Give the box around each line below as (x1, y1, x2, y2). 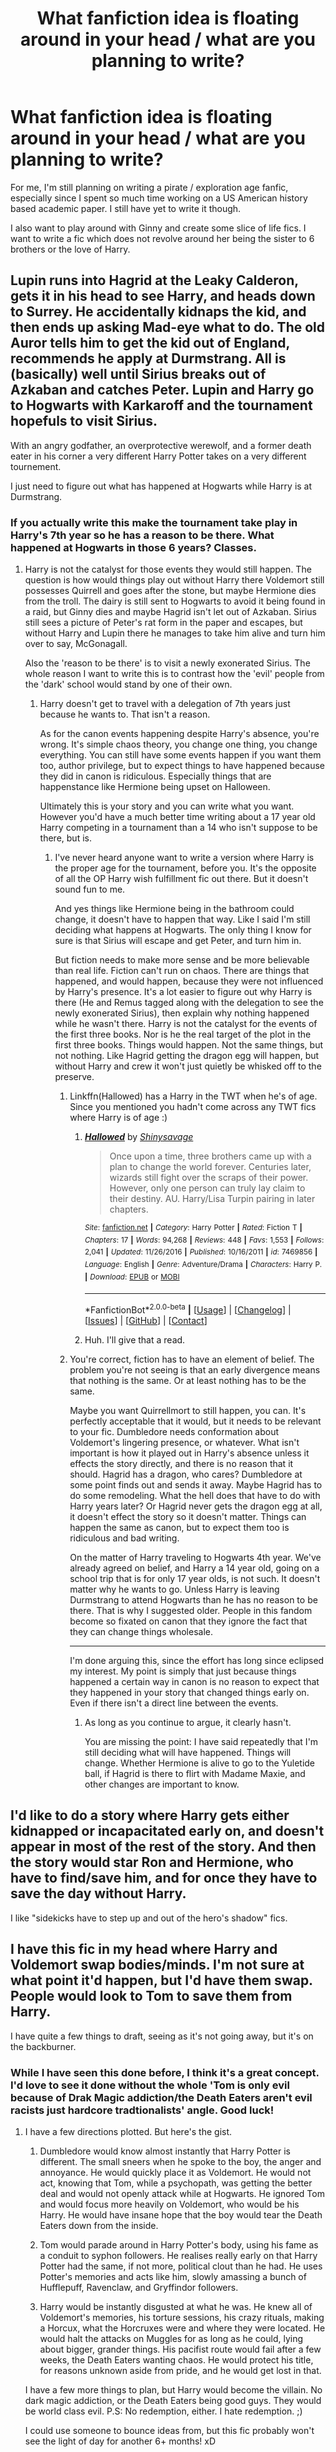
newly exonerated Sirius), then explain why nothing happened (54, 1007, 310, 1019)
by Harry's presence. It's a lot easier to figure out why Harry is (54, 986, 313, 998)
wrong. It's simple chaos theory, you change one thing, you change (39, 738, 318, 751)
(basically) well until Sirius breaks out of (10, 366, 267, 383)
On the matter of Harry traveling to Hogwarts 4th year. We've (69, 1551, 322, 1563)
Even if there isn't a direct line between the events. (69, 1697, 279, 1709)
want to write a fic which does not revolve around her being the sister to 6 (10, 232, 315, 244)
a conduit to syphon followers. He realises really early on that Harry (39, 2249, 318, 2261)
